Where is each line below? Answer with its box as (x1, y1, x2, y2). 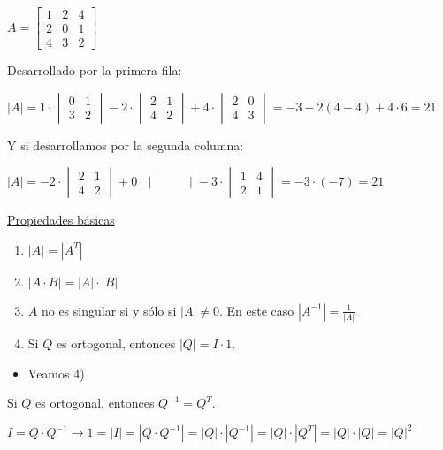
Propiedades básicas (7, 210, 115, 229)
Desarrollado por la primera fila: (7, 61, 182, 80)
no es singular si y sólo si (41, 301, 177, 319)
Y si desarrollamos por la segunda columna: (7, 135, 244, 154)
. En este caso (219, 301, 294, 319)
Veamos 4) (27, 363, 85, 382)
